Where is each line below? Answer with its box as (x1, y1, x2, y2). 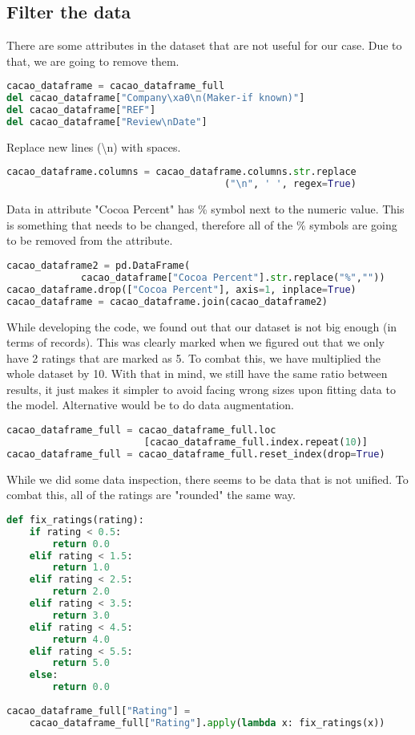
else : (29, 669, 58, 681)
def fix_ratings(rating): (6, 514, 144, 526)
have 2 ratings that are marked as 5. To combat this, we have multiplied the (6, 349, 381, 366)
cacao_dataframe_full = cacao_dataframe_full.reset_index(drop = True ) (6, 448, 385, 460)
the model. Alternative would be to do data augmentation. (6, 396, 295, 413)
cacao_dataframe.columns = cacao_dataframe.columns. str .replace (6, 166, 357, 178)
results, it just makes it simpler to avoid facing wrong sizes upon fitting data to (6, 380, 396, 397)
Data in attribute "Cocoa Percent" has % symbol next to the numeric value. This (6, 201, 405, 217)
